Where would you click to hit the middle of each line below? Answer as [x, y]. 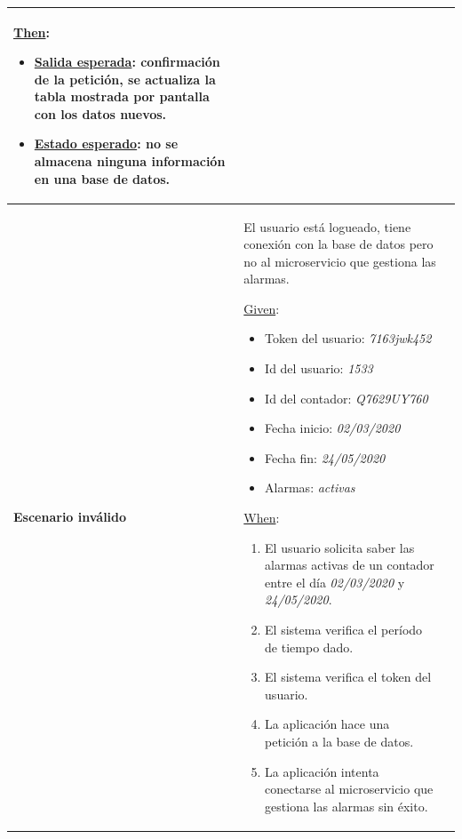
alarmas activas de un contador [350, 565]
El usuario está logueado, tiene [327, 226]
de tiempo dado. [309, 647]
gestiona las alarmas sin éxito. [346, 806]
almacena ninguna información [130, 161]
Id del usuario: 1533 [319, 368]
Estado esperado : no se [106, 144]
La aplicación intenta [322, 771]
